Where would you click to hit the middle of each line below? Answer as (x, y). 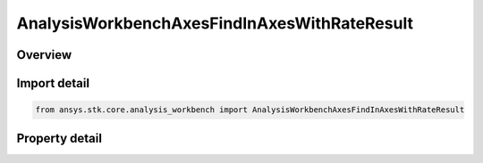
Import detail (53, 83)
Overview (44, 55)
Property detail (59, 138)
